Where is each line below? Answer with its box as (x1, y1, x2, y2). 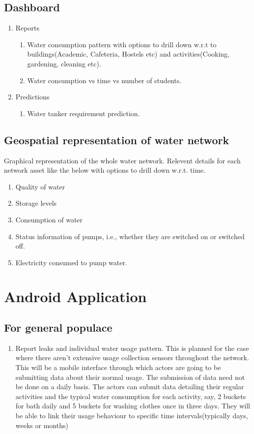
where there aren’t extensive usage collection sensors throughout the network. (15, 352, 249, 363)
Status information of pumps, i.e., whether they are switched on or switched (15, 231, 245, 241)
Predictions (15, 92, 50, 102)
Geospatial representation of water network (4, 132, 229, 147)
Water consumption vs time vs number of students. (27, 75, 182, 85)
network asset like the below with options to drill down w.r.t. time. (4, 165, 206, 175)
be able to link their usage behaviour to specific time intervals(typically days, (15, 410, 248, 421)
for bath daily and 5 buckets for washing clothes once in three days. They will (15, 401, 250, 411)
